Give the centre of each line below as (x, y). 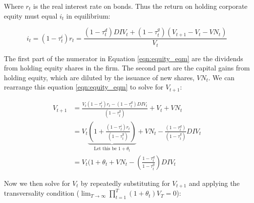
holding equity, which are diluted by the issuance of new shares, (99, 77)
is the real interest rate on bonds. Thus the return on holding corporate (140, 6)
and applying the (214, 183)
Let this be (105, 149)
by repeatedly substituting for (125, 183)
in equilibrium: (88, 15)
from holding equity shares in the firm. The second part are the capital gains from (127, 68)
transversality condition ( (42, 193)
